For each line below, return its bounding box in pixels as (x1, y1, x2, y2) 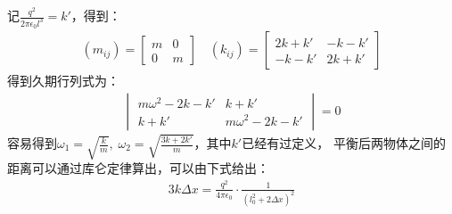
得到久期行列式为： (7, 71, 119, 90)
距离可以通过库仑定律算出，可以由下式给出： (7, 159, 269, 177)
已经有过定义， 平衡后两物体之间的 (242, 134, 446, 152)
